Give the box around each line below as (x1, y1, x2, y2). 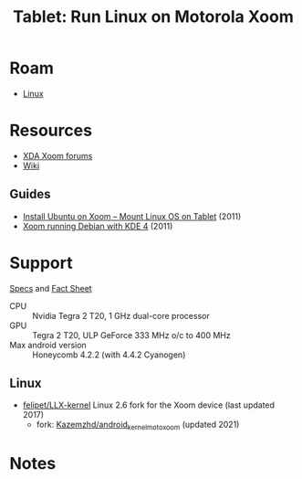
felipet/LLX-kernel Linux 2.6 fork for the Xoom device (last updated (22, 399, 276, 410)
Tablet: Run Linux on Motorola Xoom (13, 6, 294, 27)
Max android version (9, 339, 87, 350)
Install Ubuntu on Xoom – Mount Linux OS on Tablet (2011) (22, 210, 242, 221)
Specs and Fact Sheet (9, 282, 93, 293)
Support (9, 252, 73, 273)
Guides (9, 186, 52, 202)
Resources (9, 121, 93, 141)
